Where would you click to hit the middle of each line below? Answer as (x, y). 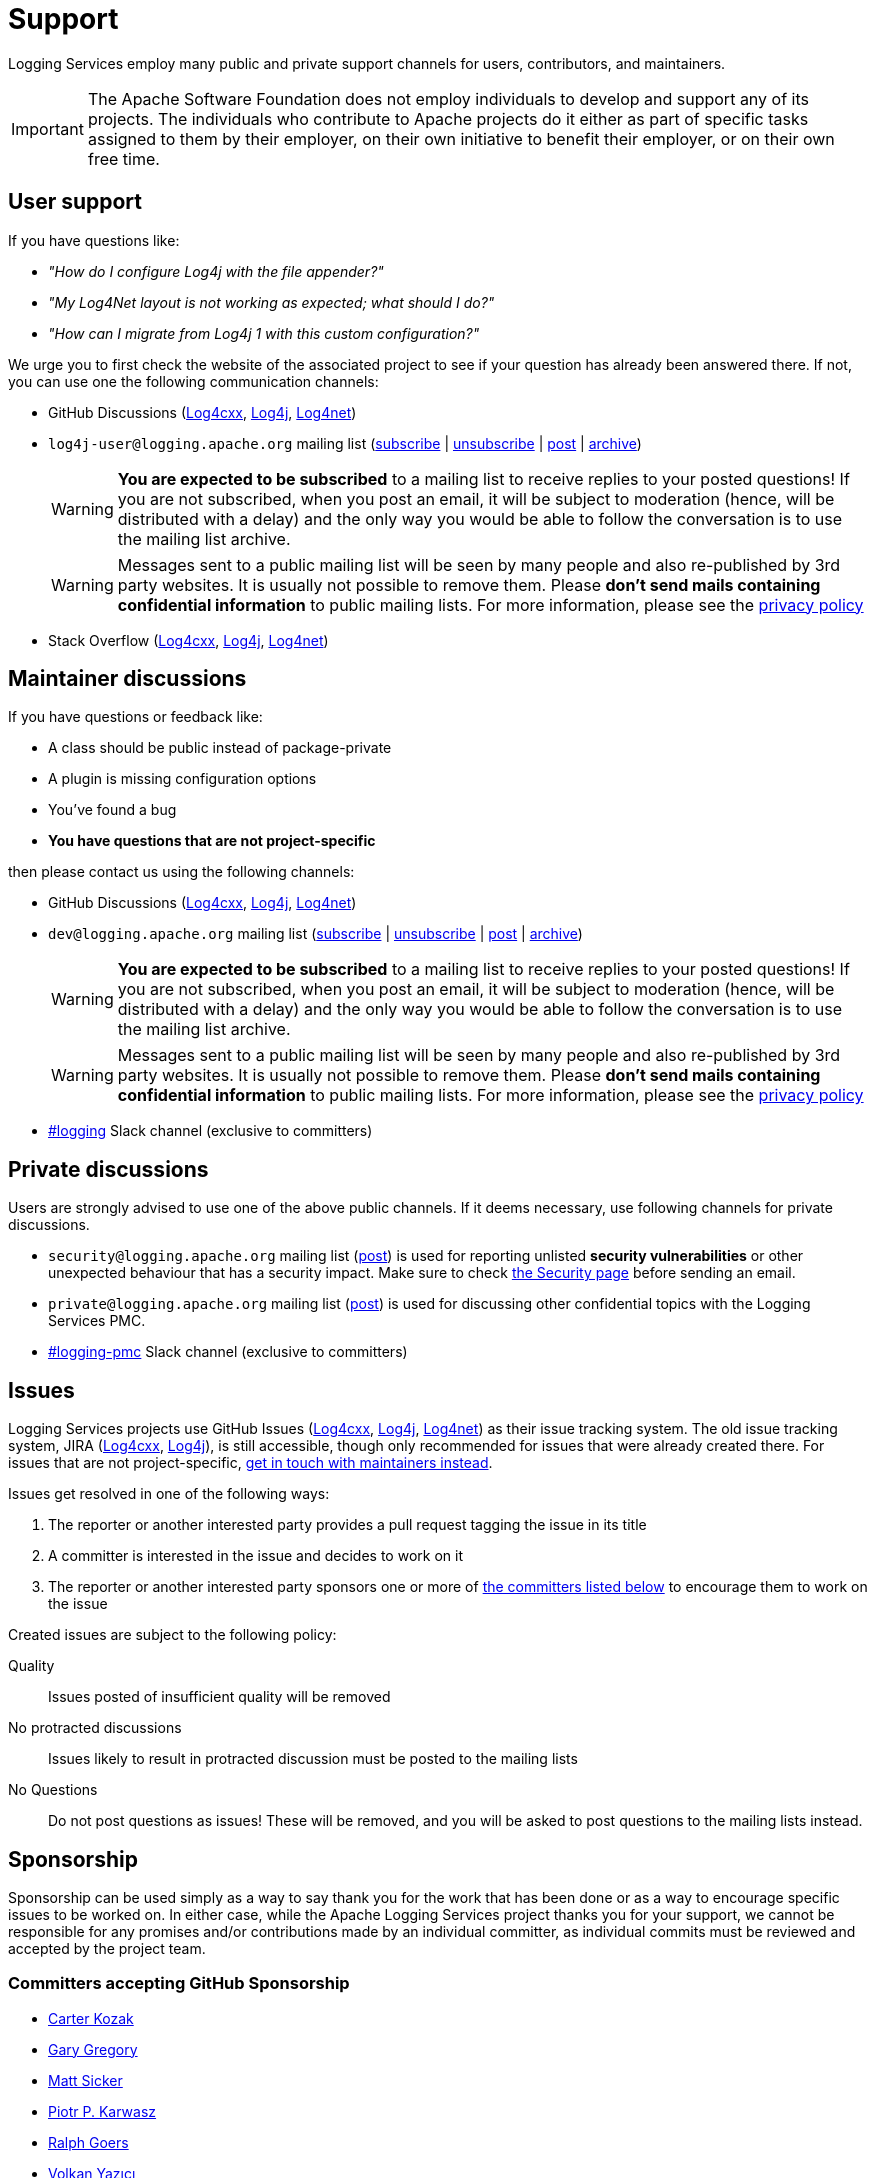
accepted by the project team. (107, 1948)
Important (47, 128)
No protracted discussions (95, 1728)
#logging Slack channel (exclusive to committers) (210, 1131)
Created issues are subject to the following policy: (172, 1635)
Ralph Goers (88, 2142)
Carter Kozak (91, 2018)
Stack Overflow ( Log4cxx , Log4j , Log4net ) (188, 640)
